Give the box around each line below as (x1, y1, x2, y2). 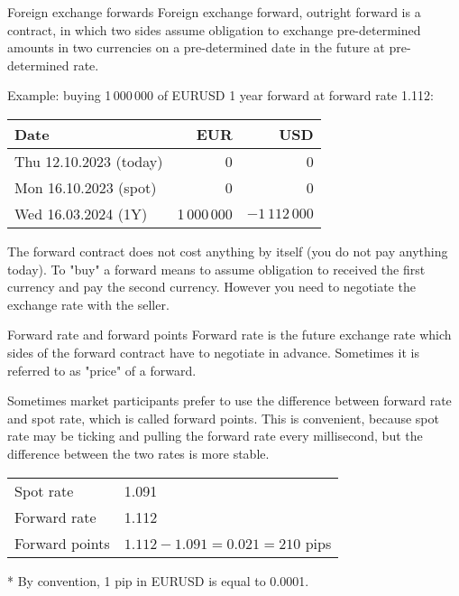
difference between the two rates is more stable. (7, 443, 270, 462)
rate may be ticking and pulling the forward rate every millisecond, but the (7, 426, 423, 445)
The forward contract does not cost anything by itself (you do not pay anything (7, 241, 448, 260)
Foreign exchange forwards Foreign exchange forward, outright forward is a (7, 3, 421, 21)
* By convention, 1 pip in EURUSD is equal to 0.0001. (7, 571, 309, 590)
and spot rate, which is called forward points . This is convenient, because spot (7, 408, 439, 427)
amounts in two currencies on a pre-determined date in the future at (7, 38, 385, 57)
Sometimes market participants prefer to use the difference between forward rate (7, 391, 452, 410)
